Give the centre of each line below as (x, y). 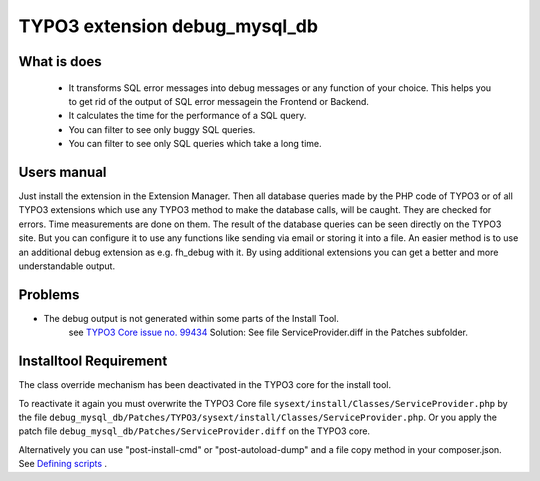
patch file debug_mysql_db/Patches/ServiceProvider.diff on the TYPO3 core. (194, 431)
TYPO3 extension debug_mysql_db (168, 26)
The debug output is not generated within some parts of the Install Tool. (191, 318)
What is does (60, 61)
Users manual (62, 171)
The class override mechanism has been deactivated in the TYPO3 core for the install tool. (205, 385)
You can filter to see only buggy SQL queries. (162, 129)
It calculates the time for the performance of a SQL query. (187, 116)
